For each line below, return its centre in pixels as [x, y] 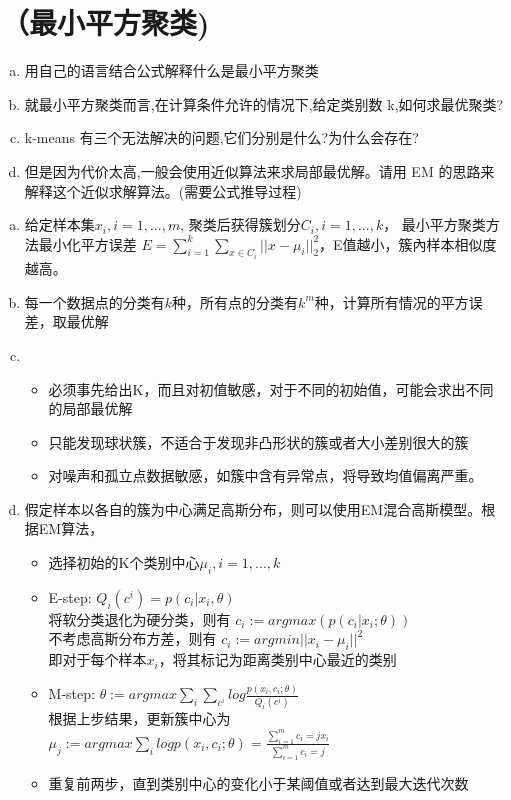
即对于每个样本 [97, 659]
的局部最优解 [90, 408]
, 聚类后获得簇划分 [240, 224]
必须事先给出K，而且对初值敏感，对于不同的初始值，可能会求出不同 [271, 388]
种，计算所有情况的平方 [391, 301]
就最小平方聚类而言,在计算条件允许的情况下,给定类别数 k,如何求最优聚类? [264, 103]
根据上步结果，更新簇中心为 [139, 718]
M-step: [71, 693]
